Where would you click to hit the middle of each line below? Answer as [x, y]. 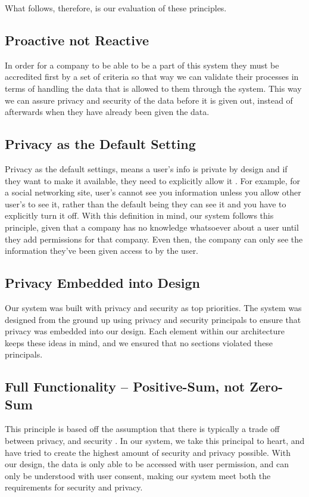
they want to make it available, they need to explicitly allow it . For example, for [153, 180]
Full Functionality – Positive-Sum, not [125, 386]
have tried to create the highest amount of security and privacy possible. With [148, 452]
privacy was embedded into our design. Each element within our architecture [145, 331]
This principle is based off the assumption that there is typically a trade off [142, 429]
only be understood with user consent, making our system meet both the [138, 475]
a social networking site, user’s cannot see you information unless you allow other [153, 192]
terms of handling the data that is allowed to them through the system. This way [153, 88]
